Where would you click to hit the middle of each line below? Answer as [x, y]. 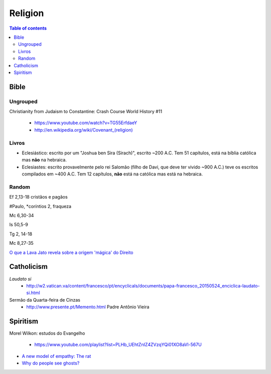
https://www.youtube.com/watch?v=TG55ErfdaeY [86, 123]
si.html [33, 293]
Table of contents [28, 28]
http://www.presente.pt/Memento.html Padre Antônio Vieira [88, 307]
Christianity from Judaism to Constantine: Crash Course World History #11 [86, 112]
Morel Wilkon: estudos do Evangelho [47, 333]
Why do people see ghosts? [51, 363]
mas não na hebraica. [44, 160]
